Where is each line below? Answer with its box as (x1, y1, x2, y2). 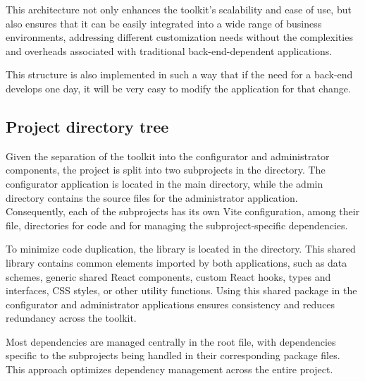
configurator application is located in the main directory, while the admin (6, 176, 323, 190)
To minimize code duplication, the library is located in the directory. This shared (6, 241, 356, 256)
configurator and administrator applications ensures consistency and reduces (6, 296, 335, 311)
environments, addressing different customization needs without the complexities (6, 30, 353, 44)
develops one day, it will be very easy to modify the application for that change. (6, 80, 351, 95)
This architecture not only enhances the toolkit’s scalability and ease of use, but (6, 2, 352, 16)
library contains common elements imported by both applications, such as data (6, 255, 347, 270)
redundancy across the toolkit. (6, 310, 137, 325)
